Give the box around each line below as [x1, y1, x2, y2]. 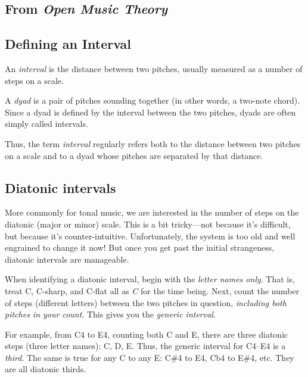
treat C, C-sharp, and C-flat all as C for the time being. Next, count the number [5, 284, 300, 297]
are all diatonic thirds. [5, 363, 86, 375]
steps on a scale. [5, 74, 64, 86]
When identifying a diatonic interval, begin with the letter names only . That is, [5, 273, 295, 285]
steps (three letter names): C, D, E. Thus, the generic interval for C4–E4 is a [5, 339, 286, 352]
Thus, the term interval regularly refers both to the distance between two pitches [5, 137, 301, 149]
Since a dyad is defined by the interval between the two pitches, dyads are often [5, 105, 296, 118]
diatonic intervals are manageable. [5, 253, 129, 265]
